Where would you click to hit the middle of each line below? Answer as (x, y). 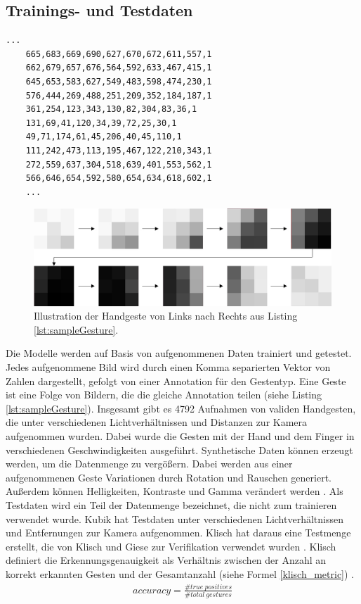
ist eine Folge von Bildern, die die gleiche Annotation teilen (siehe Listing (164, 395)
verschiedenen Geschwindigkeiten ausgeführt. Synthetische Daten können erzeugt (179, 449)
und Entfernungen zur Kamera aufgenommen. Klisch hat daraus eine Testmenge (178, 533)
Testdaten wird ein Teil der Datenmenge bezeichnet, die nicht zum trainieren (171, 504)
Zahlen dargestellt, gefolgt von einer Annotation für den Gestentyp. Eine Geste (176, 380)
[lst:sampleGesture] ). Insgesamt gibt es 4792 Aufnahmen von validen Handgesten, (181, 408)
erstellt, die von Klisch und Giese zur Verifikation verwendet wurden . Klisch (171, 546)
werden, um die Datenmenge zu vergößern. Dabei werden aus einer (149, 464)
